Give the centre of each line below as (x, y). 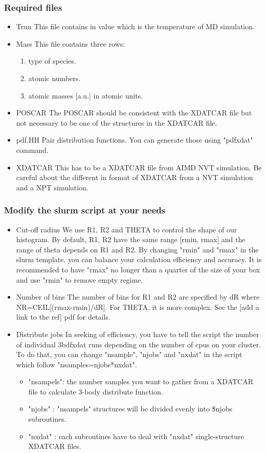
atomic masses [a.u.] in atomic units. (86, 95)
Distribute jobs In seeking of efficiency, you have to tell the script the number (138, 334)
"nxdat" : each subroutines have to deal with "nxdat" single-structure (136, 436)
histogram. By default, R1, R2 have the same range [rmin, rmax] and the (131, 239)
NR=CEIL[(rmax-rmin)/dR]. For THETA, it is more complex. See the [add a (138, 307)
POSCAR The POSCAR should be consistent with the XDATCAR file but (134, 113)
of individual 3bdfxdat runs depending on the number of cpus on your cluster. (138, 344)
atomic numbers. (54, 78)
